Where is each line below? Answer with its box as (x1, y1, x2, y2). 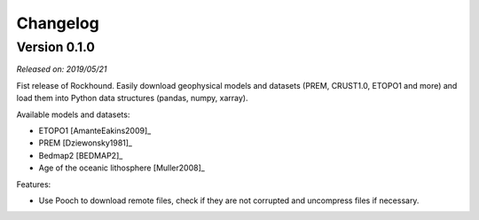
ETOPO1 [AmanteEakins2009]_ (38, 125, 152, 136)
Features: (16, 178, 51, 190)
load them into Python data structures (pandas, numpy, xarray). (16, 93, 248, 104)
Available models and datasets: (16, 109, 130, 120)
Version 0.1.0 (16, 39, 95, 55)
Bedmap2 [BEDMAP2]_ (38, 150, 123, 161)
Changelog (16, 13, 99, 33)
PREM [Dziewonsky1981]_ (38, 137, 133, 148)
